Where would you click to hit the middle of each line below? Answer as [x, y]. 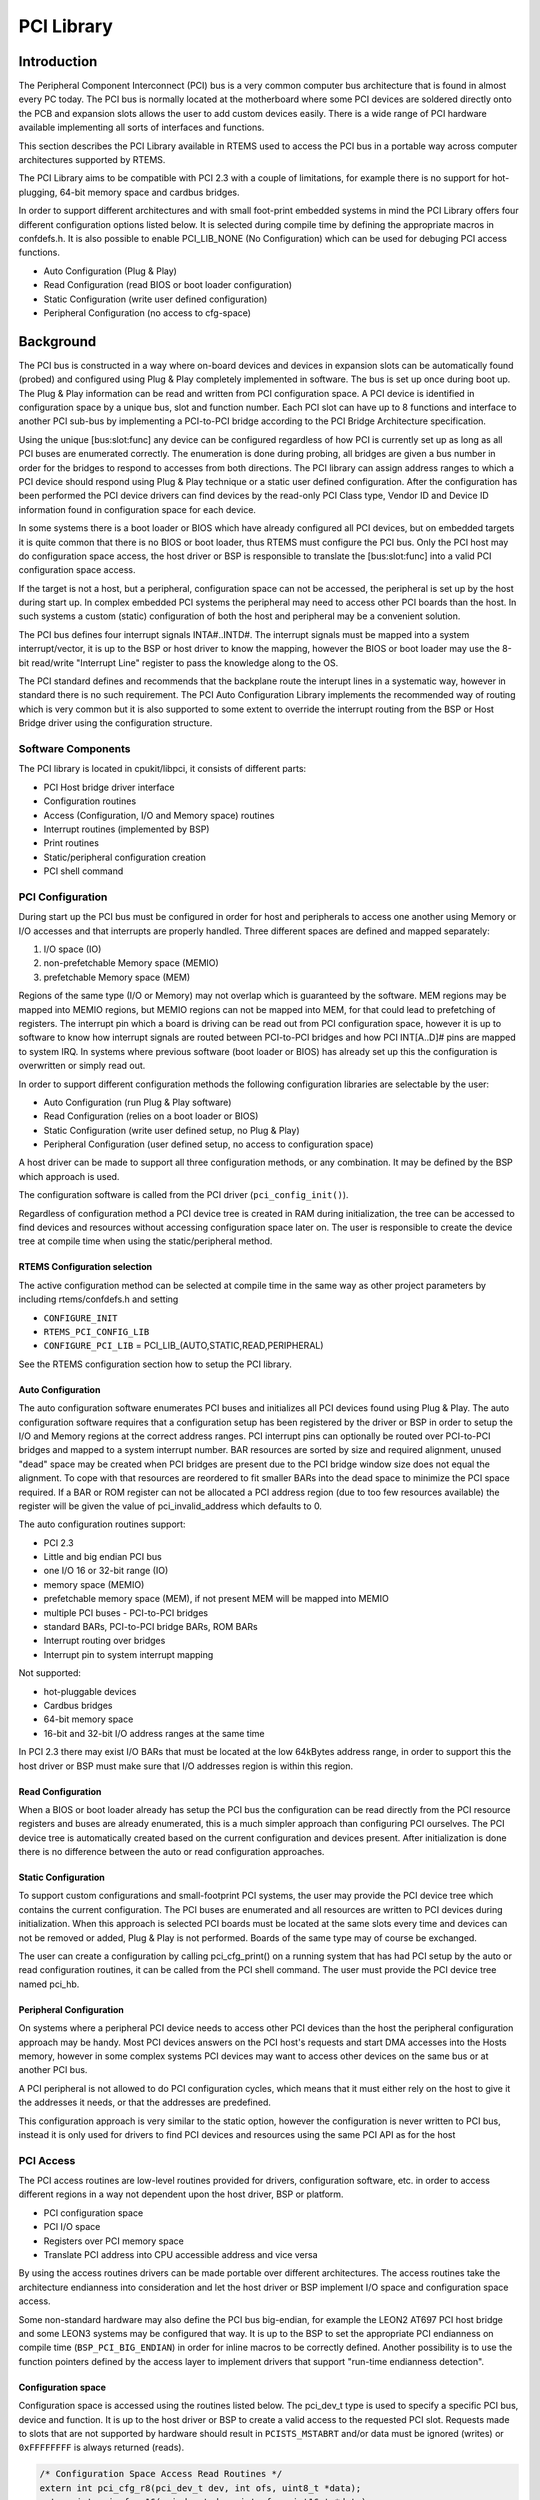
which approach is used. [69, 1176]
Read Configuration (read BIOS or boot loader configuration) [168, 285]
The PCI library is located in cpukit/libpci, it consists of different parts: [162, 769]
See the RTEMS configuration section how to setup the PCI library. [155, 1364]
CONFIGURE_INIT [81, 1318]
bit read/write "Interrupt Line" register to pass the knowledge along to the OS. [178, 662]
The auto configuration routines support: [102, 1524]
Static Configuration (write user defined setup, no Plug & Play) [171, 1130]
